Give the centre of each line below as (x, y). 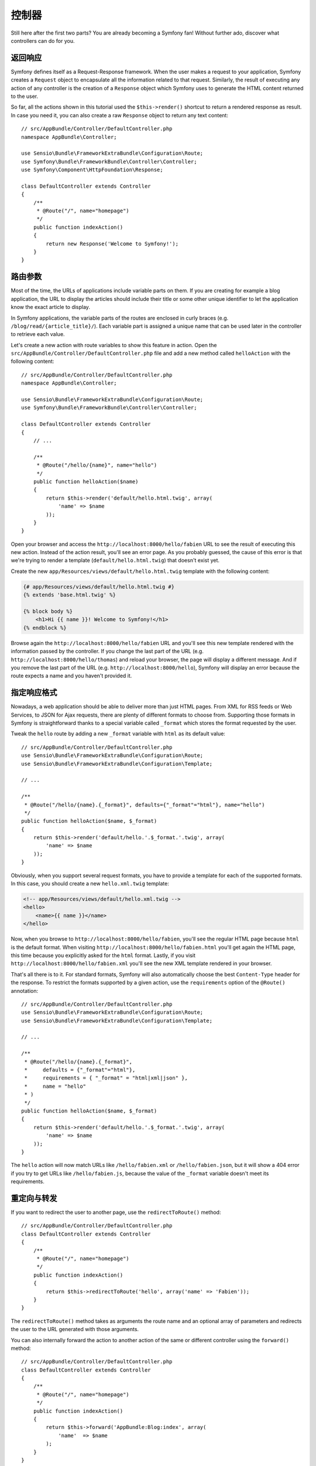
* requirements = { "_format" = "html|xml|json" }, (106, 1078)
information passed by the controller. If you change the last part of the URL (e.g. (107, 651)
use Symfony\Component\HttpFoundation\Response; (92, 170)
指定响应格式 (34, 693)
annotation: (24, 990)
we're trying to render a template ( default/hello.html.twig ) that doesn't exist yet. (115, 561)
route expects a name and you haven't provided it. (71, 676)
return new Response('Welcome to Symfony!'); (112, 244)
